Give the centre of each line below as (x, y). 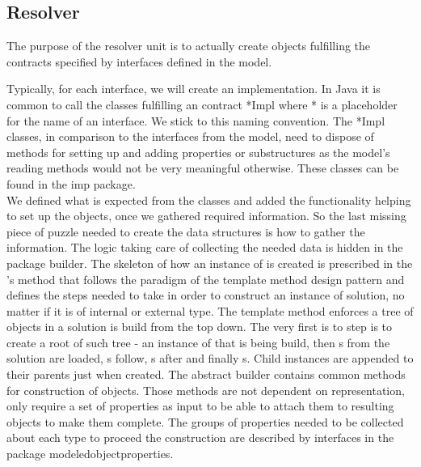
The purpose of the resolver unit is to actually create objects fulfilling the (189, 46)
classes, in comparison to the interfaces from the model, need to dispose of (190, 136)
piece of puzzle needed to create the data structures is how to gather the (186, 231)
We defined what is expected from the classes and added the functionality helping (209, 200)
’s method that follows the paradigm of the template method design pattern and (206, 279)
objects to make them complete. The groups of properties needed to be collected (205, 421)
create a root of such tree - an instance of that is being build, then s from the (198, 342)
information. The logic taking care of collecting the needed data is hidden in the (205, 247)
